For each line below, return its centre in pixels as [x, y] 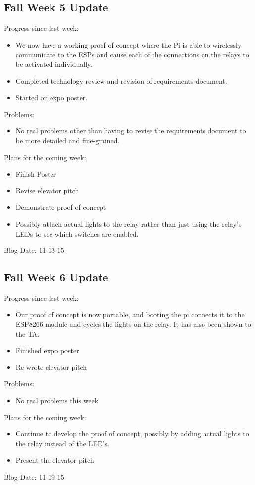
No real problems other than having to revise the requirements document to [131, 131]
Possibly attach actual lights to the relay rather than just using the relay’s [128, 223]
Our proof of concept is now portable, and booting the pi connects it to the [130, 314]
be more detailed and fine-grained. [68, 140]
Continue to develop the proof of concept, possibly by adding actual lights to [132, 434]
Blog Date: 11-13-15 [34, 250]
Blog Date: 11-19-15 [34, 477]
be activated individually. [54, 64]
